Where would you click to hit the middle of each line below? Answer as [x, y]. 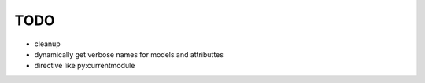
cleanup [47, 44]
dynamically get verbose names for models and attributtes [129, 54]
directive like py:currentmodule [85, 66]
